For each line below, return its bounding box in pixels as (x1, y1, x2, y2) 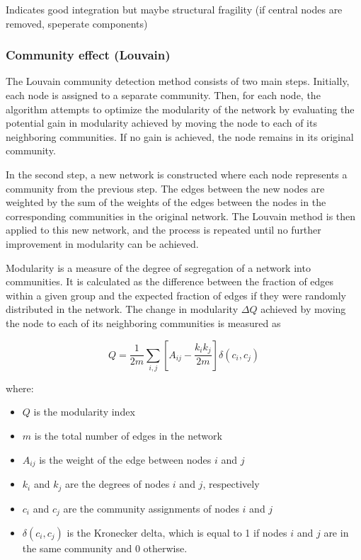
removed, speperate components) (6, 16, 148, 30)
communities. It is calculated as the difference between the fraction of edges (6, 274, 334, 289)
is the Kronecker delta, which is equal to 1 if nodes (67, 525, 287, 539)
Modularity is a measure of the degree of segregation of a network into (6, 260, 311, 275)
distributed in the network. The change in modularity (6, 302, 239, 316)
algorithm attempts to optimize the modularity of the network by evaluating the (6, 101, 355, 116)
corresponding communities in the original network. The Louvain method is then (6, 208, 356, 223)
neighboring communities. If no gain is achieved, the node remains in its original (6, 129, 354, 144)
